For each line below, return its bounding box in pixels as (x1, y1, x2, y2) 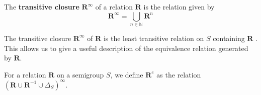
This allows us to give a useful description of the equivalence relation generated (4, 42, 248, 53)
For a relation (4, 69, 46, 79)
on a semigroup (56, 69, 104, 79)
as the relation (156, 69, 201, 79)
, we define (110, 69, 143, 79)
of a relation (95, 1, 133, 11)
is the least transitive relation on (103, 32, 204, 43)
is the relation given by (143, 1, 215, 11)
